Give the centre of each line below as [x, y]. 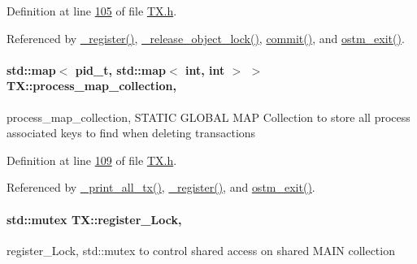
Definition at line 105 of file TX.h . [92, 11]
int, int [205, 69]
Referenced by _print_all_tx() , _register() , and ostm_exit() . [161, 187]
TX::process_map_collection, [91, 86]
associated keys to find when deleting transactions [131, 133]
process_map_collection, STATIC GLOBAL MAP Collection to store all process [208, 117]
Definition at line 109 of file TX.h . [92, 160]
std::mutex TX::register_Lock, [94, 219]
